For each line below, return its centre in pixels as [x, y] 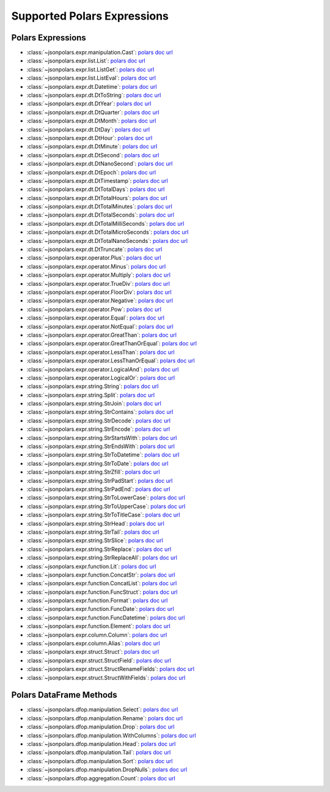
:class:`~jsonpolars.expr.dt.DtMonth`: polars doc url [91, 121]
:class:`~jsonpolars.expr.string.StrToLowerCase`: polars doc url [106, 498]
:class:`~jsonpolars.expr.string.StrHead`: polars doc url [95, 523]
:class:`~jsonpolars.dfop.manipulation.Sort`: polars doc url [100, 761]
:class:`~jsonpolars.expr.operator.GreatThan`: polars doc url [102, 335]
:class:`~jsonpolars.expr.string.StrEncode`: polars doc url [98, 429]
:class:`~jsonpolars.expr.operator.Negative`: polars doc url [100, 301]
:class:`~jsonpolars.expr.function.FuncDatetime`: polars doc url [106, 618]
